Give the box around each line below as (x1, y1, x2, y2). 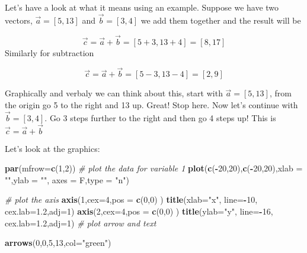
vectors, (5, 14, 33, 26)
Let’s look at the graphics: (5, 142, 100, 154)
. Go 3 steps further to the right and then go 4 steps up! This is (44, 111, 276, 124)
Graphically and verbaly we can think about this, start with (5, 87, 223, 99)
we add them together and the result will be (140, 14, 301, 26)
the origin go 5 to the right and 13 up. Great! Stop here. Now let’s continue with (5, 99, 298, 111)
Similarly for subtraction (5, 46, 94, 59)
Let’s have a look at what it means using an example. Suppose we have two (5, 1, 279, 13)
